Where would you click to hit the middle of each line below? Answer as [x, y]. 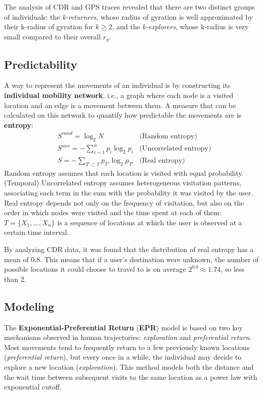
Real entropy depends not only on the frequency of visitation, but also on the [124, 202]
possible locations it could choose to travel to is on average [95, 269]
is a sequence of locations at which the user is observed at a [150, 222]
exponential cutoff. [33, 387]
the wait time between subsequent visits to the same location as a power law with [131, 377]
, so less [233, 269]
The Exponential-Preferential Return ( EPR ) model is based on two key [123, 327]
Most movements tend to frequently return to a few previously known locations [127, 347]
